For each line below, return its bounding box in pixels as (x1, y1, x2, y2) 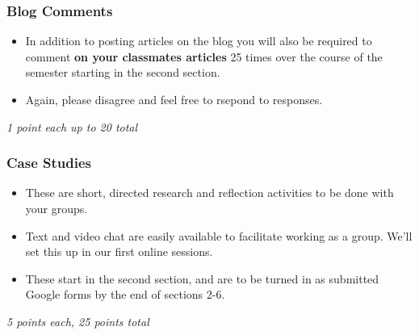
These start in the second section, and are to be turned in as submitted (25, 270, 379, 287)
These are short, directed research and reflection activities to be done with (25, 184, 394, 201)
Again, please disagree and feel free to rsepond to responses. (25, 91, 323, 107)
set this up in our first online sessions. (25, 243, 213, 260)
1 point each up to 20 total (6, 118, 138, 135)
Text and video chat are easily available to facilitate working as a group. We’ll (25, 227, 413, 244)
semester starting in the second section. (25, 64, 220, 81)
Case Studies (6, 153, 91, 173)
